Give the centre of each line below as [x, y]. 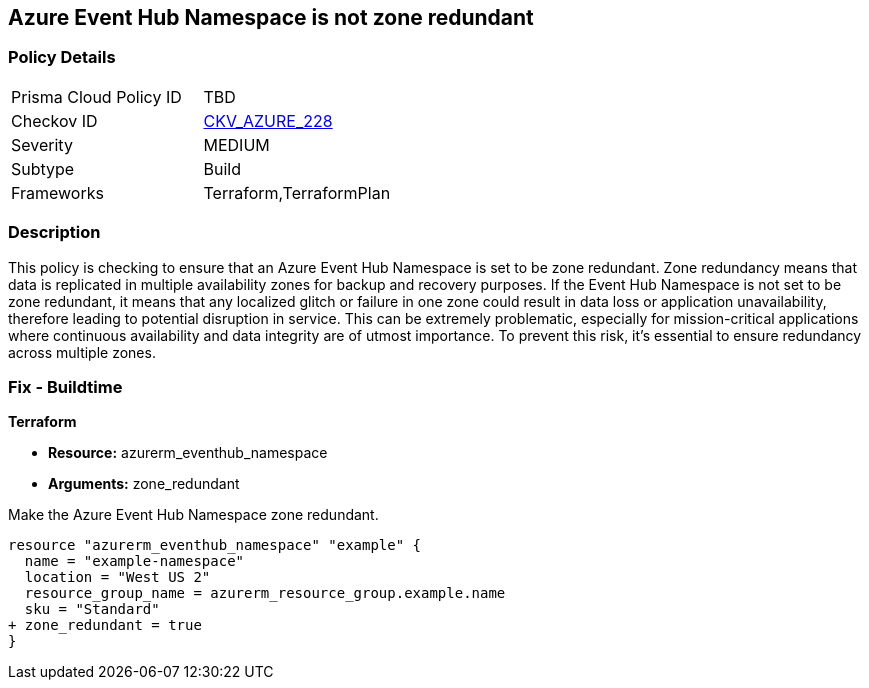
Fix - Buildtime [65, 386]
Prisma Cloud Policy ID [96, 96]
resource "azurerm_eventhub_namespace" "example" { [215, 545]
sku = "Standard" [92, 609]
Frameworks [57, 192]
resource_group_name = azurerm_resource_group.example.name [265, 593]
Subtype [43, 168]
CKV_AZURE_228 [268, 120]
